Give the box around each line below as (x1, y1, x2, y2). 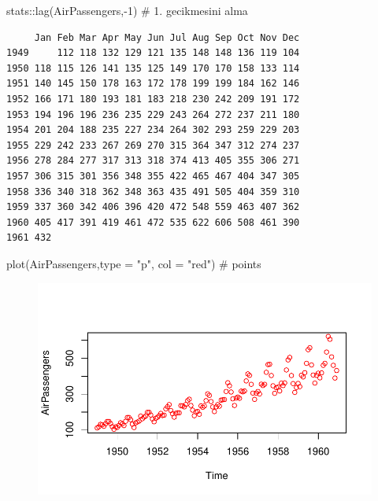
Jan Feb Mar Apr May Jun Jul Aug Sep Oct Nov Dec (34, 31, 300, 43)
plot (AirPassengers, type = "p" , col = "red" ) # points (6, 255, 261, 271)
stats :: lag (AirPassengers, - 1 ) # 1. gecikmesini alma (6, 2, 248, 18)
